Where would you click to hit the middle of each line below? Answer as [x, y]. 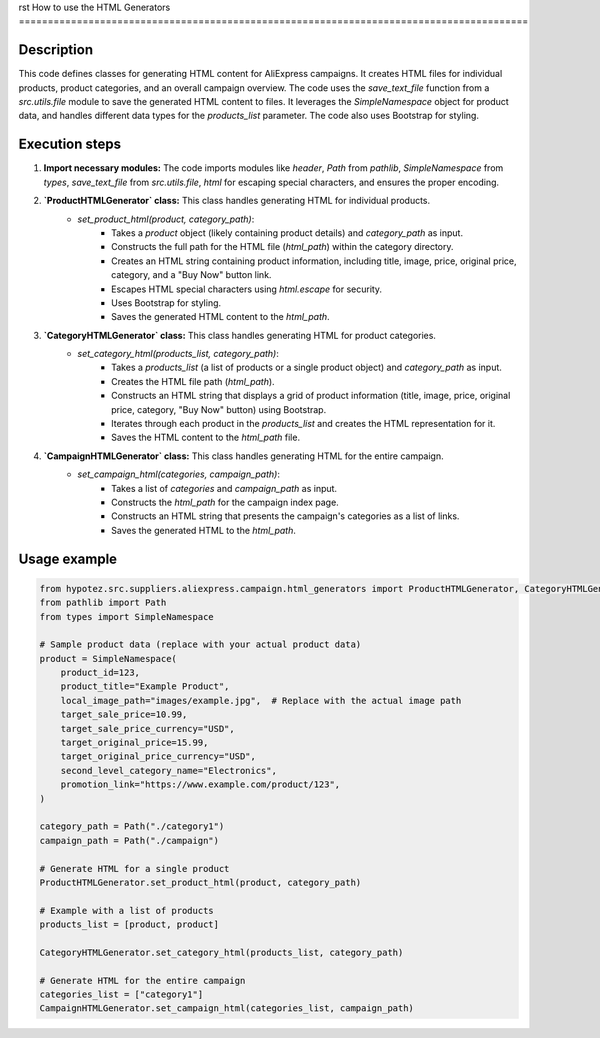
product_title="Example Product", [145, 686]
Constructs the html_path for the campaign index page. [225, 502]
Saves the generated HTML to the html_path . [204, 530]
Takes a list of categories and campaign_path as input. [224, 488]
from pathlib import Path [103, 603]
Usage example [68, 558]
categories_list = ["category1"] [121, 994]
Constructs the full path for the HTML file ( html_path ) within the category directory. [282, 247]
